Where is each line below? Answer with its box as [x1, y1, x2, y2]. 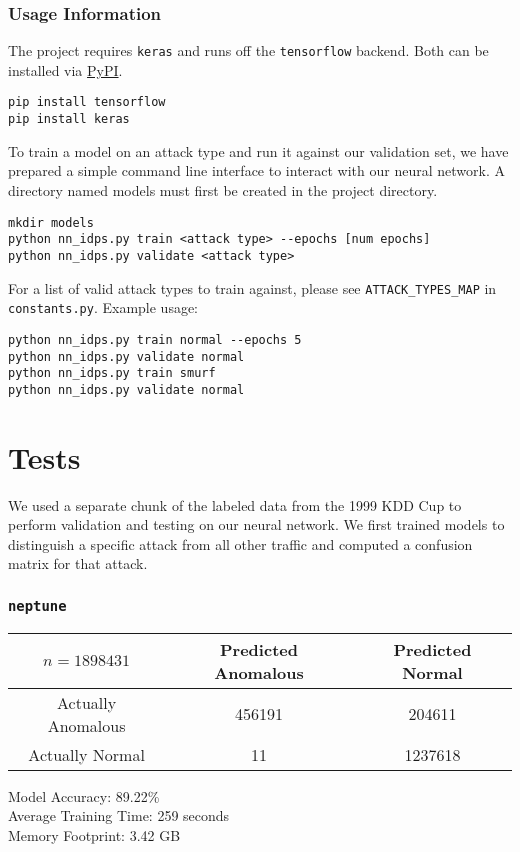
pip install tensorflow [8, 95, 166, 110]
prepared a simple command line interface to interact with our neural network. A [8, 160, 505, 181]
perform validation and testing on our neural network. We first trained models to [8, 514, 505, 535]
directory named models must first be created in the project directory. [8, 179, 438, 200]
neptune [8, 597, 67, 614]
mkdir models [8, 215, 94, 230]
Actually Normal [28, 742, 145, 766]
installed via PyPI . [8, 59, 123, 80]
